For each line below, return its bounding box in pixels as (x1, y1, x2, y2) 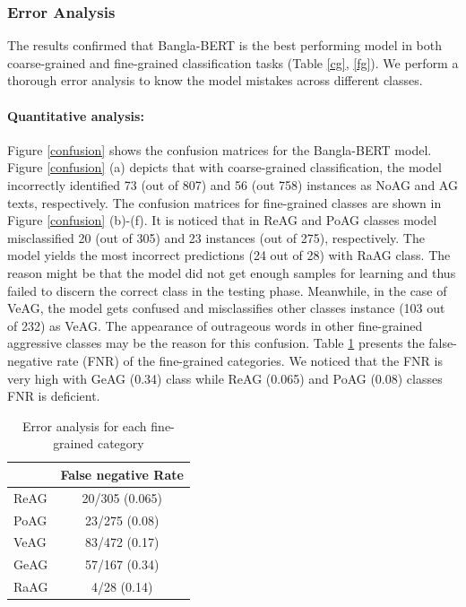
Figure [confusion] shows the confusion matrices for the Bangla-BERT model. (7, 140, 432, 159)
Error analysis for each (22, 416, 147, 435)
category (97, 434, 144, 453)
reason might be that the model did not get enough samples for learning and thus (7, 263, 456, 282)
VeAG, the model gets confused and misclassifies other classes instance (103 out (7, 299, 445, 317)
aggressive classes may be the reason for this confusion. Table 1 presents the (7, 334, 425, 352)
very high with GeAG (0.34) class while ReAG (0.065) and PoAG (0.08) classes (7, 369, 443, 387)
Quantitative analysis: (7, 106, 144, 125)
